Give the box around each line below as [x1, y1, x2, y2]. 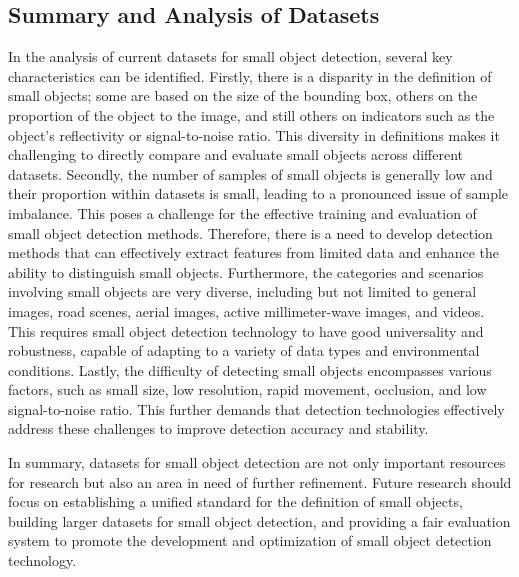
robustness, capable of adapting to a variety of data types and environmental [8, 340, 480, 361]
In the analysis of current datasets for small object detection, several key [8, 46, 453, 67]
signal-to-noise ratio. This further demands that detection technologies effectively [8, 398, 505, 419]
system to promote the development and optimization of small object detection [8, 530, 492, 551]
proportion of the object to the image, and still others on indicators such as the [8, 104, 495, 125]
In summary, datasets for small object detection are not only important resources [8, 452, 506, 473]
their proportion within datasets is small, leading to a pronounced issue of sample [8, 183, 509, 204]
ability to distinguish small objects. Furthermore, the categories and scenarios [8, 261, 484, 282]
